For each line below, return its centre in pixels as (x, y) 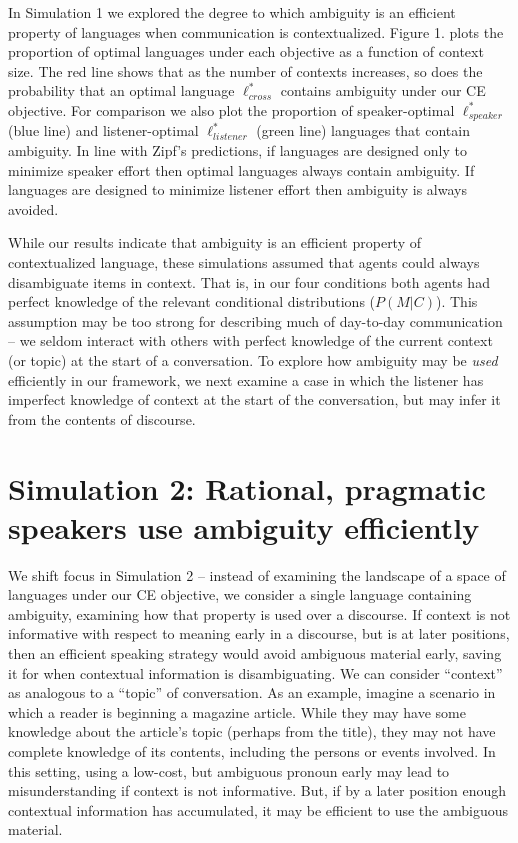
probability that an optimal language (121, 90)
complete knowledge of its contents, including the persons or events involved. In (252, 750)
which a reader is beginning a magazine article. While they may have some (237, 711)
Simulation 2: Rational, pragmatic (247, 487)
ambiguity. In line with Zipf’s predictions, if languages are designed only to (237, 150)
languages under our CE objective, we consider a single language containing (240, 594)
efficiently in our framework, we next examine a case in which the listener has (246, 379)
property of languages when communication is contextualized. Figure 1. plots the (256, 31)
